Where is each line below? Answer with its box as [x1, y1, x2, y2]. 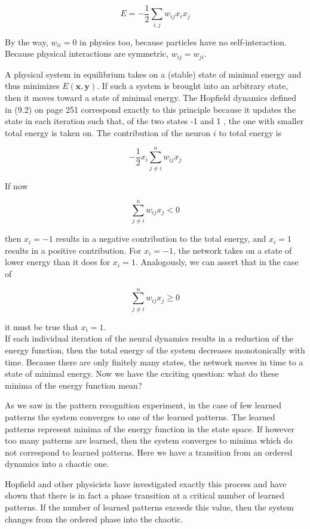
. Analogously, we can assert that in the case [135, 256, 299, 268]
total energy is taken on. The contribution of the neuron [5, 126, 211, 139]
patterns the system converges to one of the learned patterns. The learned [5, 410, 275, 423]
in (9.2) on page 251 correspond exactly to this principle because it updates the [5, 103, 296, 115]
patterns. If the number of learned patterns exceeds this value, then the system [5, 501, 294, 513]
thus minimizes [5, 79, 60, 92]
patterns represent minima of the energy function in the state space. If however [5, 422, 295, 435]
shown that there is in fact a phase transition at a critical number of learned [5, 489, 284, 502]
